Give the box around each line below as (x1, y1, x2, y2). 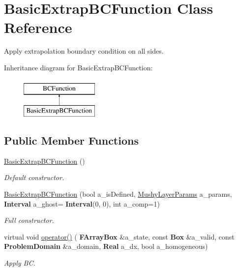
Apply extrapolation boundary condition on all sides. (4, 46, 164, 56)
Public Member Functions (4, 133, 139, 148)
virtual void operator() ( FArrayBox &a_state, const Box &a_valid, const (4, 231, 235, 241)
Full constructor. (4, 215, 54, 225)
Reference (4, 17, 72, 37)
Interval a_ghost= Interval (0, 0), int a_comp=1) (4, 198, 160, 209)
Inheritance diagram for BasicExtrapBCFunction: (4, 62, 153, 72)
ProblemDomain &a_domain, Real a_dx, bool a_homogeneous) (4, 241, 208, 251)
